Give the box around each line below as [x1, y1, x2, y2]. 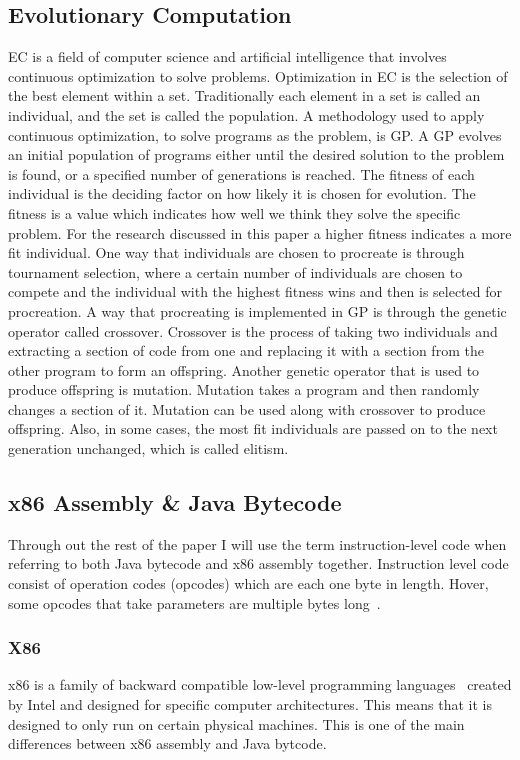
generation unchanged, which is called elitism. [8, 438, 289, 459]
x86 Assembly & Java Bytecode [8, 487, 342, 518]
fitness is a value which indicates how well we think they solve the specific [8, 202, 461, 223]
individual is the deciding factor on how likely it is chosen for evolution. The [8, 183, 476, 204]
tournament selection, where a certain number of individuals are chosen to [8, 261, 463, 282]
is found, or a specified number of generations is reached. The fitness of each [8, 163, 475, 184]
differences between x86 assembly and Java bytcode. [8, 733, 327, 754]
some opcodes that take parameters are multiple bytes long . [8, 592, 381, 613]
